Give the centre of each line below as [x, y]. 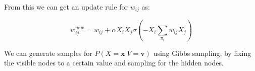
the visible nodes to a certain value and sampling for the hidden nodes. [114, 63]
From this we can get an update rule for [66, 7]
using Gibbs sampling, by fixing [202, 53]
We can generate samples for [48, 53]
